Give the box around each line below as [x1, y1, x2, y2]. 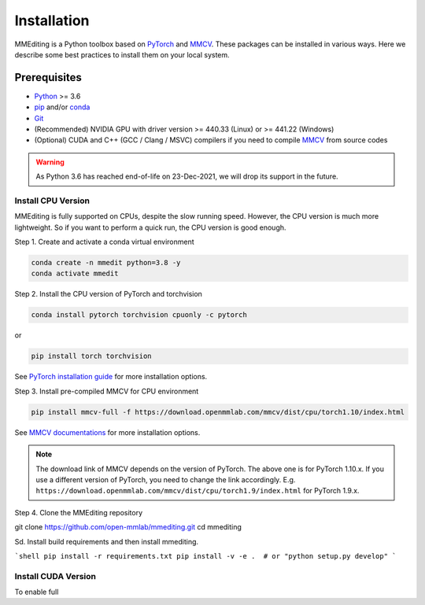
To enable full [14, 587, 59, 597]
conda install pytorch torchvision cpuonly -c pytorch [31, 311, 247, 319]
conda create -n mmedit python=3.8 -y [31, 258, 181, 267]
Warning [35, 157, 65, 167]
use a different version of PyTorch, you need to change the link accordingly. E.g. [35, 474, 296, 484]
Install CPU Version [14, 195, 91, 206]
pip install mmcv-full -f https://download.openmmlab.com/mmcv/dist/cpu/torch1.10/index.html [31, 408, 405, 416]
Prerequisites [14, 71, 82, 84]
